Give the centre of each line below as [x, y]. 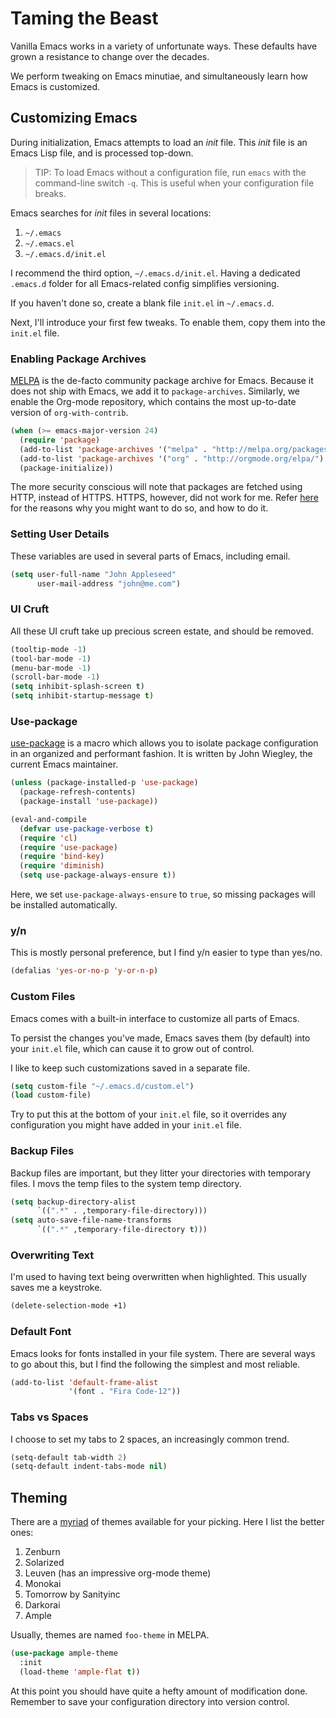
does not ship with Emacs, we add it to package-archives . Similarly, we [155, 391]
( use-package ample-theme [64, 1653]
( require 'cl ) [48, 838]
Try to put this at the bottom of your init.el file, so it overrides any [148, 1114]
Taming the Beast [84, 18]
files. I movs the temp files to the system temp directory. [126, 1183]
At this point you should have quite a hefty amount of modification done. [159, 1691]
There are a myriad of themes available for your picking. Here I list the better [167, 1522]
